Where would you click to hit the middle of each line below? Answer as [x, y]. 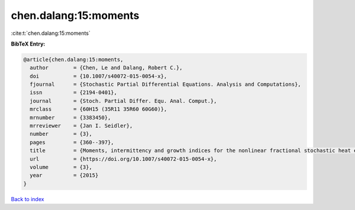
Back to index [28, 199]
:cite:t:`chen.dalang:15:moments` [51, 33]
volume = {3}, [61, 167]
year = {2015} [64, 175]
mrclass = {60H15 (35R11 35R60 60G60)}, [99, 109]
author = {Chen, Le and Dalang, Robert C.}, [106, 68]
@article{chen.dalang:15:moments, [73, 59]
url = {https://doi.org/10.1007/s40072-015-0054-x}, [123, 159]
